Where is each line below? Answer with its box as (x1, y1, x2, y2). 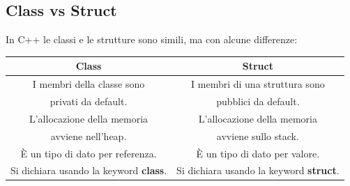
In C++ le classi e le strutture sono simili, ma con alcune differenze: (6, 32, 298, 47)
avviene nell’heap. (50, 128, 127, 143)
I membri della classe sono (32, 77, 145, 91)
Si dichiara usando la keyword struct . (176, 163, 340, 178)
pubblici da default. (216, 93, 300, 108)
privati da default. (50, 93, 128, 108)
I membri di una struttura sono (191, 77, 325, 91)
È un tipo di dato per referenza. (20, 146, 157, 160)
